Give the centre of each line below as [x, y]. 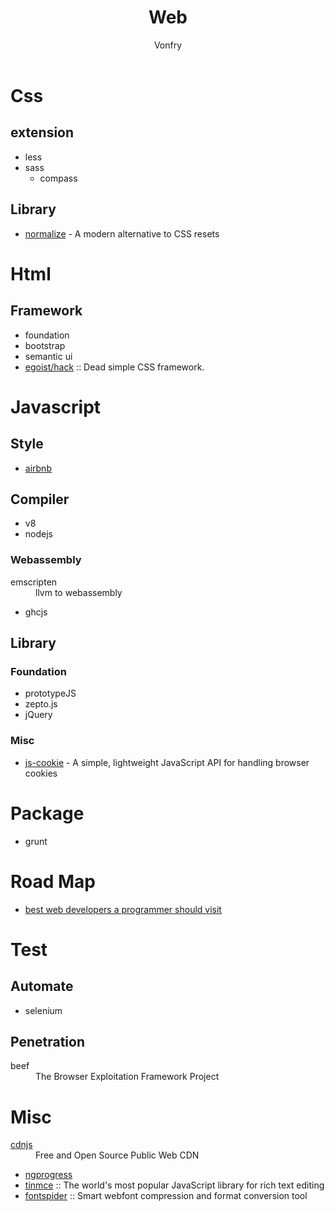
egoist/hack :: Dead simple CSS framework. [114, 367]
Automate [42, 986]
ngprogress [48, 1175]
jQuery [38, 715]
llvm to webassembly [79, 592]
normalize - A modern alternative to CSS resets [122, 233]
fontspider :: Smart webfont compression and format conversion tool [166, 1196]
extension [42, 132]
